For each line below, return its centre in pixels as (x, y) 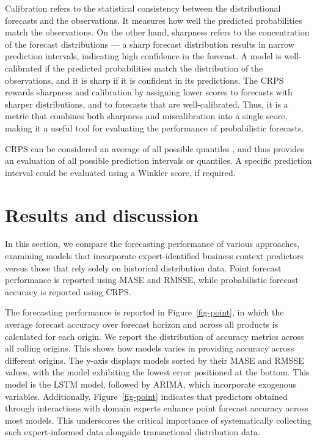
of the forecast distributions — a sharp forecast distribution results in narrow (150, 44)
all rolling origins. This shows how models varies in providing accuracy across (150, 348)
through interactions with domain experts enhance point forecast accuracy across (157, 408)
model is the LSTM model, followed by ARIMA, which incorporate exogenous (151, 384)
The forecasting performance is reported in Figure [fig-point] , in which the (144, 312)
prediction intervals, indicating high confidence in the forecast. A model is (143, 56)
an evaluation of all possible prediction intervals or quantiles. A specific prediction (158, 160)
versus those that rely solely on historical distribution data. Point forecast (143, 267)
